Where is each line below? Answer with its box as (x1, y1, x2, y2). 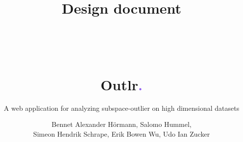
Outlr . (100, 74, 143, 94)
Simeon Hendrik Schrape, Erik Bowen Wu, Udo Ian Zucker (33, 129, 210, 139)
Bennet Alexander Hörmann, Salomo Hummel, (51, 119, 192, 129)
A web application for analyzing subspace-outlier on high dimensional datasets (3, 102, 240, 113)
